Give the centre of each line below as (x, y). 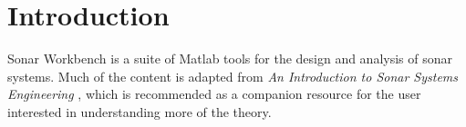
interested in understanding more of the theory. (140, 111)
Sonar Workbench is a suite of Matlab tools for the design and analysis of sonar (230, 59)
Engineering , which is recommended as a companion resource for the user (214, 94)
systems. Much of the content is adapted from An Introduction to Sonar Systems (233, 76)
